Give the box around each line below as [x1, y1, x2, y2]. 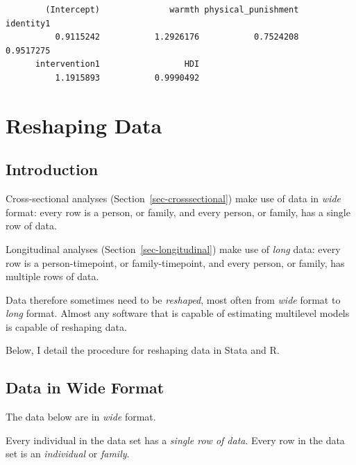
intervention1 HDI [35, 59, 200, 70]
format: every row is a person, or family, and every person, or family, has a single [6, 204, 350, 219]
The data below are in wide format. [6, 409, 156, 424]
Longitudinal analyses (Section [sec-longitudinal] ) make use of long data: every [6, 241, 341, 256]
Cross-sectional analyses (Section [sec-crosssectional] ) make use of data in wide [6, 191, 341, 206]
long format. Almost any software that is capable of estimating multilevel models [6, 306, 350, 320]
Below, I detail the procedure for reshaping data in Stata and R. [6, 343, 280, 357]
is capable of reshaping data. [6, 319, 127, 334]
